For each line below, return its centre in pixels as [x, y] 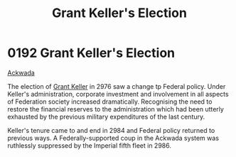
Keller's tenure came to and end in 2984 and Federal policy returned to [111, 130]
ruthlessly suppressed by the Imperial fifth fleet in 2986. [90, 145]
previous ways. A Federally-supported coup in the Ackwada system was [113, 138]
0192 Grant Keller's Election [91, 53]
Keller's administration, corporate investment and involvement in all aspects [118, 94]
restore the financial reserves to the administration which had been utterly [116, 109]
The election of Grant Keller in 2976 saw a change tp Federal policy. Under [117, 86]
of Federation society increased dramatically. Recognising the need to [110, 102]
